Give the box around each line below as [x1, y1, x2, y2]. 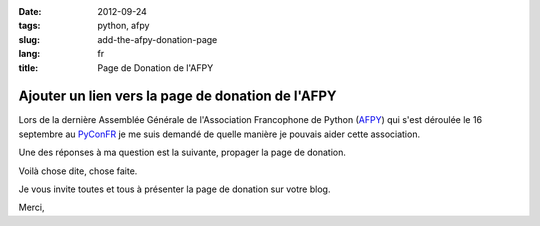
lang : [18, 48, 41, 60]
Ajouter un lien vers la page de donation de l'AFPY [18, 88, 337, 105]
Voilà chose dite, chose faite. [18, 165, 138, 177]
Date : [18, 6, 42, 17]
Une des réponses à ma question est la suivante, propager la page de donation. [18, 146, 347, 159]
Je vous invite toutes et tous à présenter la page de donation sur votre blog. [18, 183, 331, 195]
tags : [18, 20, 41, 32]
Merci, [18, 201, 45, 214]
